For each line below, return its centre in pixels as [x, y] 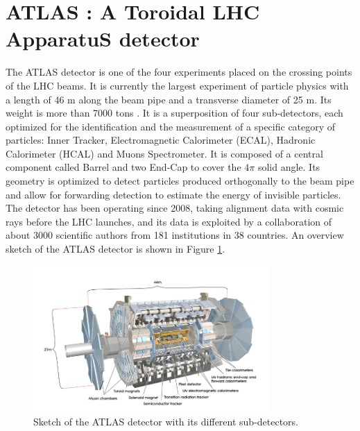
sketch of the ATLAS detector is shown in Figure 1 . [115, 249]
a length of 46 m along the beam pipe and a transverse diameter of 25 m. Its [169, 99]
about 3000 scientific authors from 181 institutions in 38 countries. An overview [175, 235]
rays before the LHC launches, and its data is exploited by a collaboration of [169, 221]
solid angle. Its [289, 167]
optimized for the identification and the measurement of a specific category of [171, 126]
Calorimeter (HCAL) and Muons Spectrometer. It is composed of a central [164, 153]
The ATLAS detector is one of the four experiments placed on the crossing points [179, 72]
